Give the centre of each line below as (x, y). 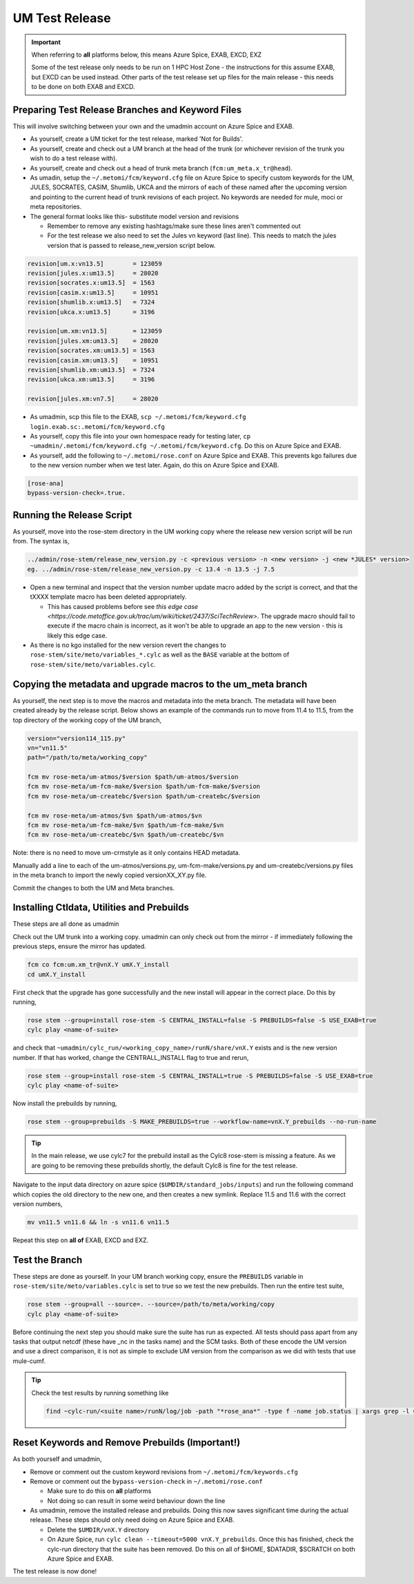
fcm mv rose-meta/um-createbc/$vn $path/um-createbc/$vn (126, 835)
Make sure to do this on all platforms (99, 1491)
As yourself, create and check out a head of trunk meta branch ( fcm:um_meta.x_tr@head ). (161, 168)
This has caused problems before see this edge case (123, 606)
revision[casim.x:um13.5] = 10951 (93, 292)
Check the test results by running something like (100, 1393)
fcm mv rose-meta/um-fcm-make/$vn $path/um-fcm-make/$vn (126, 825)
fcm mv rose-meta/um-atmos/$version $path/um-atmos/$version (133, 777)
